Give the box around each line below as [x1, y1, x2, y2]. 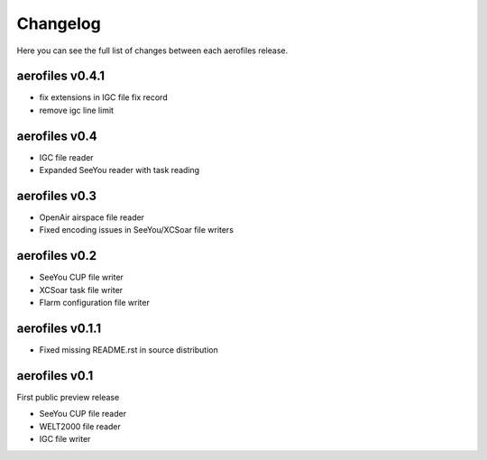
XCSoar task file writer [39, 284, 124, 295]
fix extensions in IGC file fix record [39, 92, 168, 103]
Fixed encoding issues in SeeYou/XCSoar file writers [39, 225, 234, 235]
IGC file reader [39, 152, 94, 162]
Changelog [16, 14, 101, 33]
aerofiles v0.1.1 [16, 320, 102, 336]
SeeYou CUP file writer [39, 271, 124, 283]
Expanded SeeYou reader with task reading [39, 165, 200, 176]
